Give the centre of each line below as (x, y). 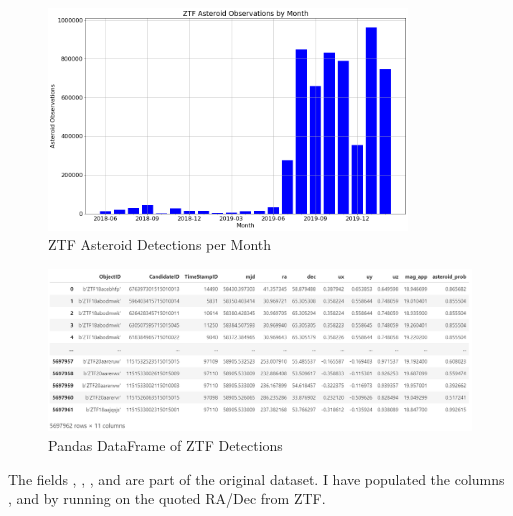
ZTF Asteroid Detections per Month (160, 244)
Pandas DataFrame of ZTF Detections (165, 445)
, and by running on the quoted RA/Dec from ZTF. (167, 498)
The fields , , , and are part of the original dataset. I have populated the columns (256, 478)
